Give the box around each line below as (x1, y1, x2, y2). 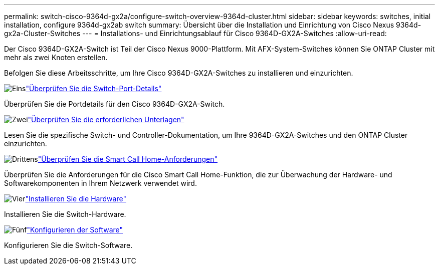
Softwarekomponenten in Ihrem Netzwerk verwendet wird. (4, 179, 197, 187)
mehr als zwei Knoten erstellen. (4, 53, 108, 62)
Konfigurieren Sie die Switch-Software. (4, 241, 133, 249)
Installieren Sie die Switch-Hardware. (4, 210, 126, 218)
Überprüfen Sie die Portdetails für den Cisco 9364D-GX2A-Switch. (4, 100, 225, 108)
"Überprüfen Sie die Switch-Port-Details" (26, 84, 162, 93)
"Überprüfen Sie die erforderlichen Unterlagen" (28, 115, 184, 124)
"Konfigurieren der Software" (27, 225, 123, 234)
